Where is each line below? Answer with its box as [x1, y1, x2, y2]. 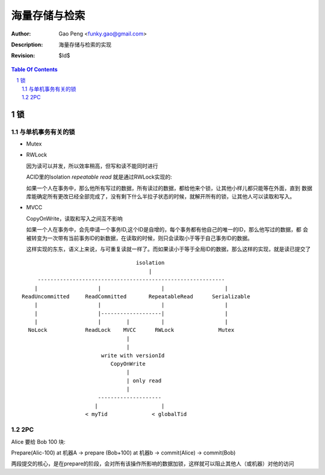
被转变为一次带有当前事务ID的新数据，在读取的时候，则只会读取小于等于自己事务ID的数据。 [26, 234, 253, 242]
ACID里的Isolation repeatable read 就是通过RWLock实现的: [26, 173, 173, 180]
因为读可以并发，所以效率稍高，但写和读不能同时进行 [26, 162, 158, 170]
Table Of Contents [11, 66, 58, 73]
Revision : [11, 52, 36, 60]
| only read [126, 377, 162, 384]
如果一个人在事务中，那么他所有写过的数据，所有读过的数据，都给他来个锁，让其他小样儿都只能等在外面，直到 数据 [26, 184, 312, 192]
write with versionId [101, 352, 165, 359]
